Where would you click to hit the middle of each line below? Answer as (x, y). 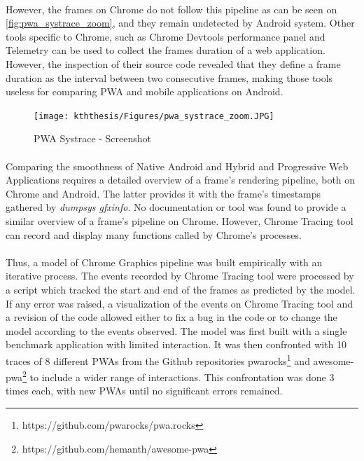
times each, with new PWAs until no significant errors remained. (144, 391)
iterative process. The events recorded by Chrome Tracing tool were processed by (180, 276)
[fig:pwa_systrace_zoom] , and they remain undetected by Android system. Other (180, 23)
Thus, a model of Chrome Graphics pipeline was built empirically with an (164, 262)
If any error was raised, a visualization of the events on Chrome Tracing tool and (179, 303)
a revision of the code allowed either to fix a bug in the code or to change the (171, 317)
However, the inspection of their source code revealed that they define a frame (173, 63)
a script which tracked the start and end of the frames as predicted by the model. (181, 289)
